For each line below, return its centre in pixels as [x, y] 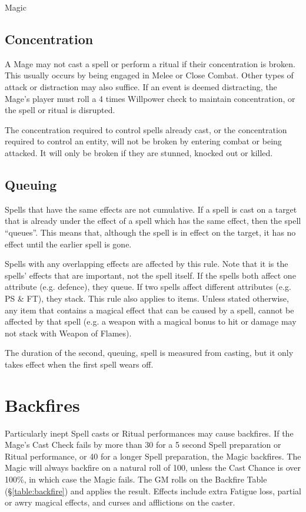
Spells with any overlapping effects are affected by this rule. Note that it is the [147, 264]
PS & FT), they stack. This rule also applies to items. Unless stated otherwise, [147, 298]
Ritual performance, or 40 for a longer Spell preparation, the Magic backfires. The [153, 456]
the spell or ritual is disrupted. [60, 110]
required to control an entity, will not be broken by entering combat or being [143, 141]
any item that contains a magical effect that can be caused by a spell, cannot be [149, 310]
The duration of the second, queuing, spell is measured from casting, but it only [149, 353]
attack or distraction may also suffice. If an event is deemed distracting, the [141, 86]
